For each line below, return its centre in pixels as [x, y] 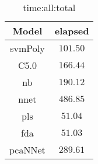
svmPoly [27, 48]
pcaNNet [27, 150]
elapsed [72, 31]
